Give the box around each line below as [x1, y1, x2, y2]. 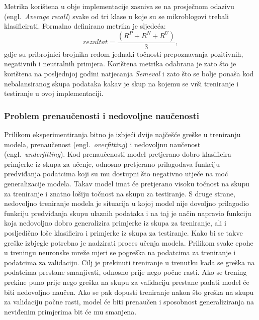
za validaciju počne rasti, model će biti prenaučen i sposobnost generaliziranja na [4, 296, 254, 307]
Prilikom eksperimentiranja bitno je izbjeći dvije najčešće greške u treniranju [4, 129, 241, 139]
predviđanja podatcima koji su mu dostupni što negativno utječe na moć [4, 168, 228, 179]
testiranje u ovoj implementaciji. [4, 88, 104, 98]
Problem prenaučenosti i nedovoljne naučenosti [4, 109, 200, 122]
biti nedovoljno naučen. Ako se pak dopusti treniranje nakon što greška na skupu [4, 286, 254, 297]
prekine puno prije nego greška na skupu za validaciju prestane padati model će [4, 276, 249, 287]
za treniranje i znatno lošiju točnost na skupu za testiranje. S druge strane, [4, 188, 235, 198]
